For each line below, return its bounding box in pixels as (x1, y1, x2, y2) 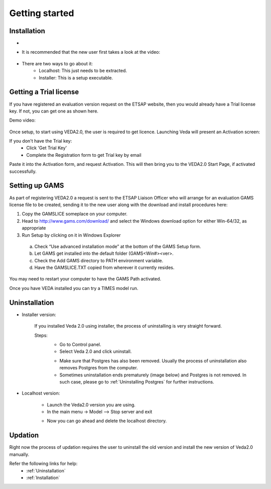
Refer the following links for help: (9, 460, 78, 467)
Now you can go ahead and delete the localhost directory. (47, 418, 167, 424)
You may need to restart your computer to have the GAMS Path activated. (9, 276, 162, 282)
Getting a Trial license (9, 88, 79, 96)
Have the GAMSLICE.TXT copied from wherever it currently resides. (34, 264, 175, 271)
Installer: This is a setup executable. (39, 74, 113, 80)
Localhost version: (22, 390, 60, 397)
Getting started (9, 8, 74, 19)
